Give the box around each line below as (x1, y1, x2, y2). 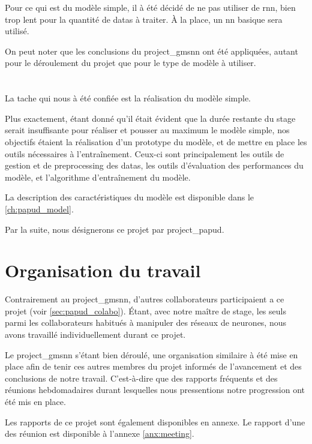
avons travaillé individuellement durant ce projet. (5, 328, 186, 340)
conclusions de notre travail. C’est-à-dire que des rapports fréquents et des (5, 371, 278, 384)
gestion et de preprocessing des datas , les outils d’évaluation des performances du (5, 159, 304, 172)
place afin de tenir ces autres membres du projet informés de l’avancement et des (5, 360, 302, 373)
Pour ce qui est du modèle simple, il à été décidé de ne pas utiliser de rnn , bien (5, 1, 296, 13)
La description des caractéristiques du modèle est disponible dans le (5, 191, 254, 203)
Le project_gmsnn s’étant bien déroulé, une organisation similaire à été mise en (5, 348, 298, 361)
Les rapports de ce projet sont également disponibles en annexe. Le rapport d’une (5, 415, 305, 428)
